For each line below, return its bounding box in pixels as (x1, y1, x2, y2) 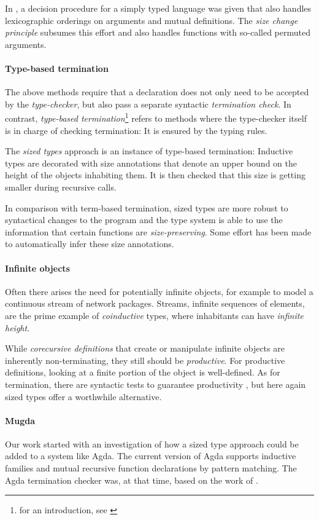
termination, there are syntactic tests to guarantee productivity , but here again (5, 377, 306, 390)
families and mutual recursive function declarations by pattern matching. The (5, 462, 297, 475)
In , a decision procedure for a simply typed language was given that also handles (5, 2, 312, 14)
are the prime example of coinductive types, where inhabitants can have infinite (5, 309, 304, 321)
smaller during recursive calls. (5, 180, 117, 193)
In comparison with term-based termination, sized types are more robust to (5, 201, 288, 214)
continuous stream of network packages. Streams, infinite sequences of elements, (5, 297, 305, 310)
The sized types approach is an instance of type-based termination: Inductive (5, 144, 293, 157)
